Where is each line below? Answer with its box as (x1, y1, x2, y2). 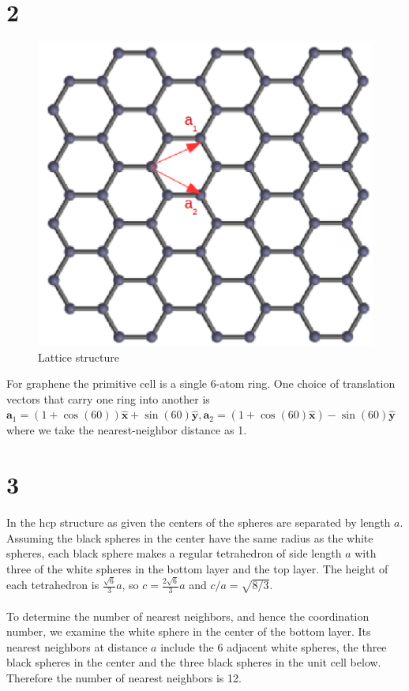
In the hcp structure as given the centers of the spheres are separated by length (6, 514, 391, 531)
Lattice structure (38, 348, 120, 365)
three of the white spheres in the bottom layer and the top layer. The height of (6, 560, 388, 576)
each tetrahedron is (6, 576, 99, 593)
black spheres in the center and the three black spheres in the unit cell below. (6, 654, 381, 670)
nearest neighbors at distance (6, 638, 148, 655)
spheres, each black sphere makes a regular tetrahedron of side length (6, 545, 342, 561)
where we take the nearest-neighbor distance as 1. (6, 422, 247, 438)
